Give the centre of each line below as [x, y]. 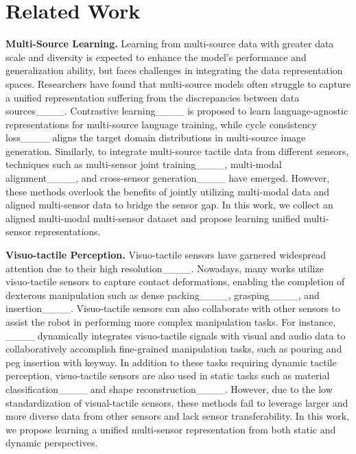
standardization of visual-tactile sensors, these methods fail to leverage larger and [177, 402]
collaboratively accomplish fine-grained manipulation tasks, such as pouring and [174, 349]
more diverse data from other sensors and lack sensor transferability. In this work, [178, 416]
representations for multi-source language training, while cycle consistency [161, 124]
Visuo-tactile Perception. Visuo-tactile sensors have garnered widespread [166, 255]
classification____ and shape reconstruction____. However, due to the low [169, 389]
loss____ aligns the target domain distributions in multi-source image [156, 138]
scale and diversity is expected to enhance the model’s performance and [156, 57]
